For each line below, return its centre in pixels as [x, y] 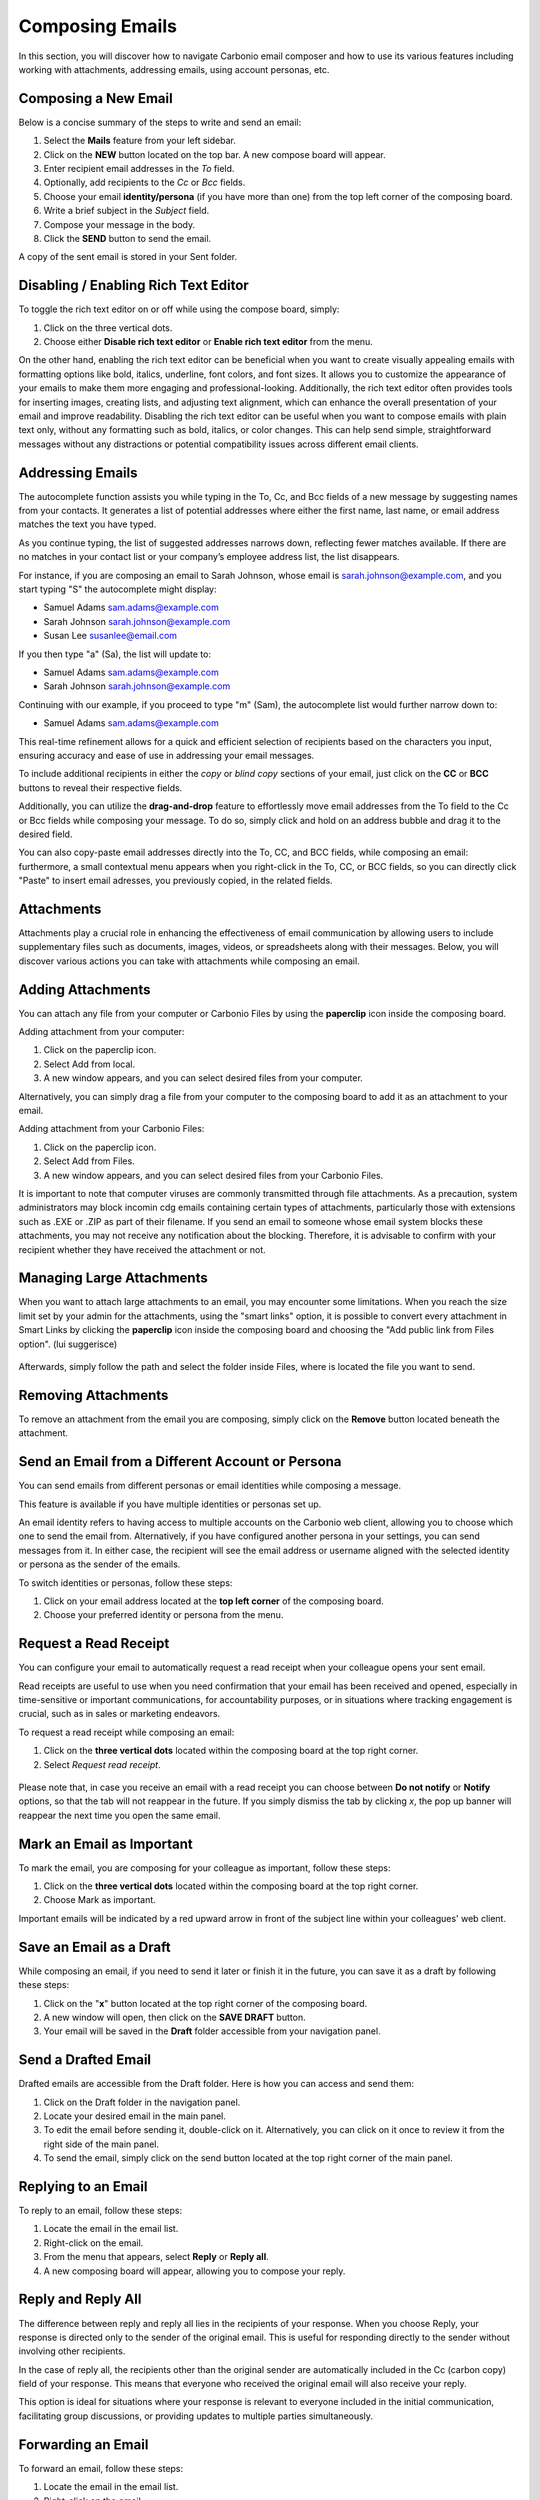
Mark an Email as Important [106, 1843]
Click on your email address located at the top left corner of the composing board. [213, 1601]
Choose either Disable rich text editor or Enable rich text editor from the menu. [208, 342]
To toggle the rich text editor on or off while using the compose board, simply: [179, 309]
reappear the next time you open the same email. [119, 1815]
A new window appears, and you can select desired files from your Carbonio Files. [213, 1175]
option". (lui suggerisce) [68, 1344]
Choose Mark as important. [100, 1900]
